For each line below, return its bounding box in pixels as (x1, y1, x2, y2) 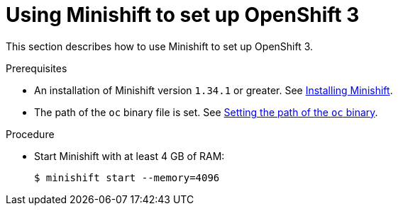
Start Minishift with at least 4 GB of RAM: (34, 149, 225, 162)
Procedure (6, 127, 55, 140)
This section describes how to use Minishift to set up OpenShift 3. (6, 40, 314, 52)
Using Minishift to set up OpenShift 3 (6, 3, 360, 27)
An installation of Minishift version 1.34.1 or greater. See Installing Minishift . (34, 84, 393, 96)
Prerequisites (6, 62, 67, 74)
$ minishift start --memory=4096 (34, 171, 220, 183)
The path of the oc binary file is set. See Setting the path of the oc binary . (34, 105, 378, 118)
